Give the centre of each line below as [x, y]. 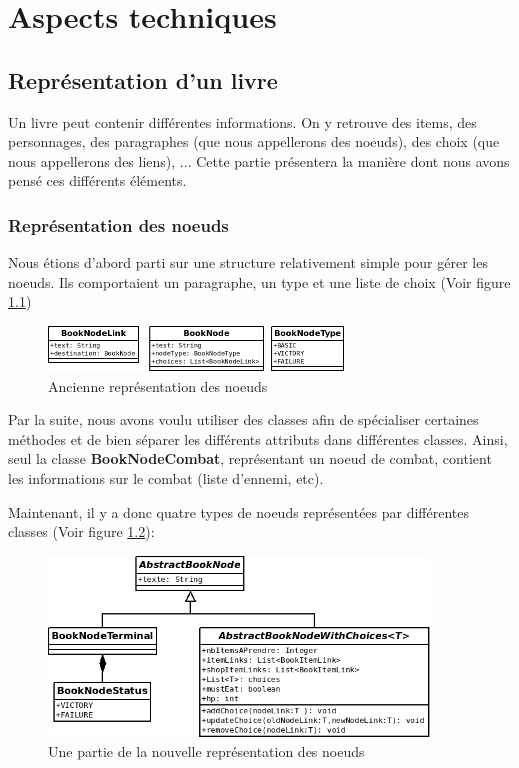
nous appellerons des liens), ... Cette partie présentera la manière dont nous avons [259, 160]
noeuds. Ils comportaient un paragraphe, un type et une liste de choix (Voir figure [259, 281]
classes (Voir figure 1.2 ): [81, 531]
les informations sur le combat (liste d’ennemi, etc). [166, 478]
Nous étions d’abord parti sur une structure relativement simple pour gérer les [248, 262]
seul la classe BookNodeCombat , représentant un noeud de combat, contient [250, 458]
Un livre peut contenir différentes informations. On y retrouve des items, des [242, 121]
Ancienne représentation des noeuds [158, 385]
